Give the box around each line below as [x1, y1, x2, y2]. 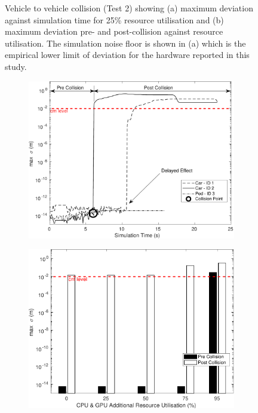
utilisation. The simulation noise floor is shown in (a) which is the [5, 36, 246, 49]
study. [5, 60, 27, 72]
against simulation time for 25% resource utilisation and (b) [5, 13, 224, 26]
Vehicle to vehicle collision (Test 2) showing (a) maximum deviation [5, 2, 253, 14]
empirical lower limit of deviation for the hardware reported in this [5, 48, 250, 61]
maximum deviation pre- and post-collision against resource [5, 25, 223, 38]
